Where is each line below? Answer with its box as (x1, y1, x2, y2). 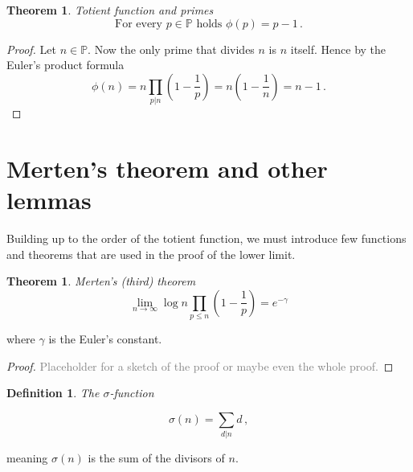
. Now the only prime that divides (88, 40, 255, 57)
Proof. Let (6, 40, 56, 57)
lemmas (6, 183, 92, 216)
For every (115, 18, 162, 30)
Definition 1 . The (6, 384, 100, 401)
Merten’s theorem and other (6, 151, 328, 184)
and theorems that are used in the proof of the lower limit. (6, 245, 296, 262)
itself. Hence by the (290, 40, 386, 57)
